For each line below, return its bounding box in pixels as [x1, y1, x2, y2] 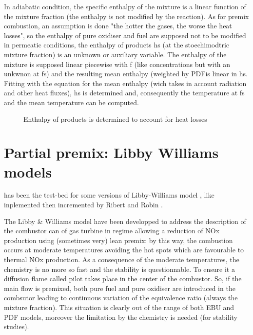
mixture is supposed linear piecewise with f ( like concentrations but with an [4, 59, 231, 69]
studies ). [4, 321, 29, 332]
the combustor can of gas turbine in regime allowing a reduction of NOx [4, 225, 220, 236]
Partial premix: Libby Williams [4, 142, 219, 162]
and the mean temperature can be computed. [4, 97, 139, 107]
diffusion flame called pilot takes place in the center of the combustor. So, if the [4, 273, 242, 284]
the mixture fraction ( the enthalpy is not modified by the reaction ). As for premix [4, 11, 249, 21]
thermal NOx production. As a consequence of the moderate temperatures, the [4, 254, 239, 264]
